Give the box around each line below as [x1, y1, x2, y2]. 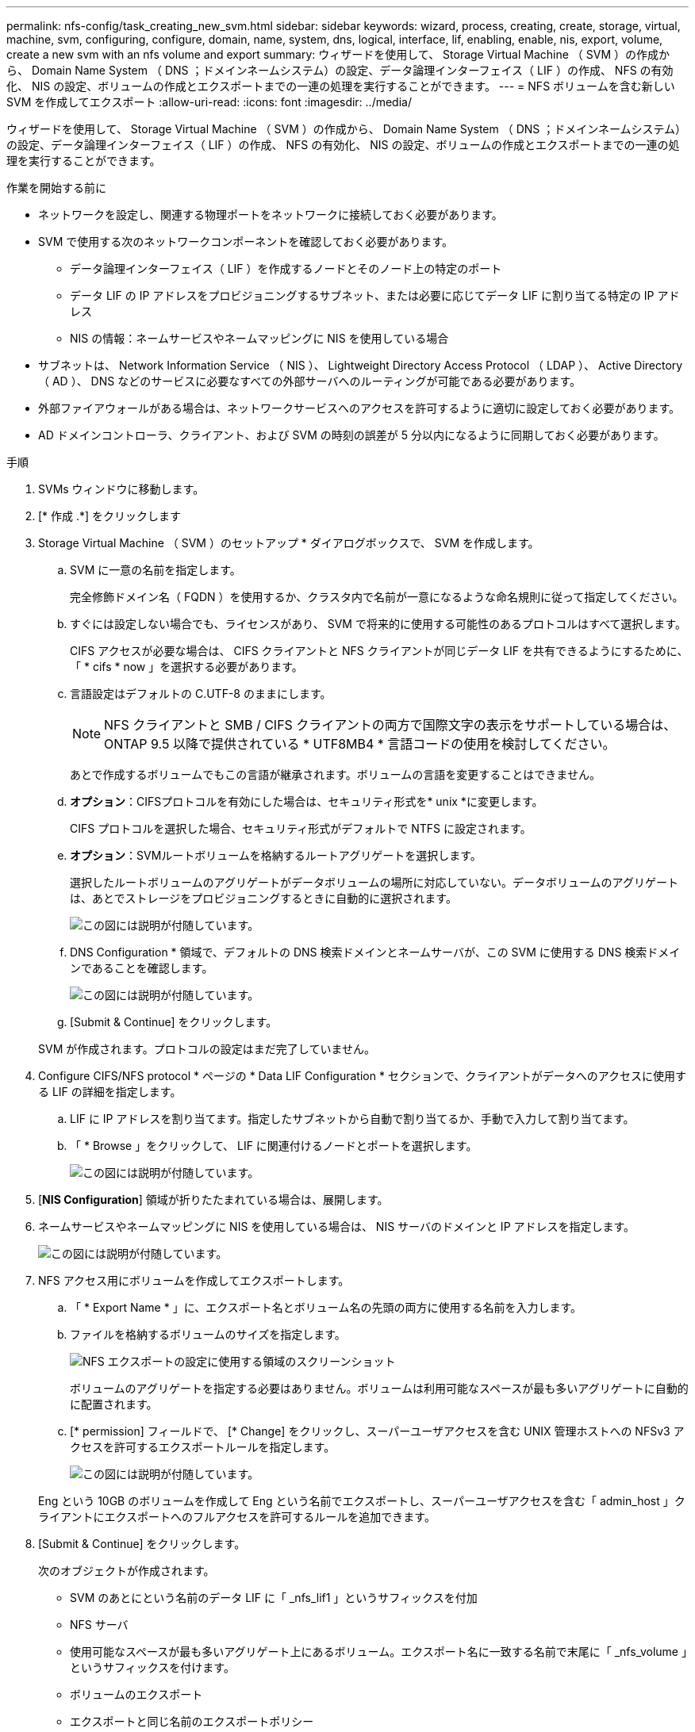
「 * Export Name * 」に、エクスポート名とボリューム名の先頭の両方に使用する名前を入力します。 [70, 1301, 582, 1314]
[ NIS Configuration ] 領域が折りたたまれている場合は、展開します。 [38, 1193, 389, 1206]
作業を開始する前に [6, 181, 106, 194]
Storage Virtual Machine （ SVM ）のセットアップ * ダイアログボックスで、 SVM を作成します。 [38, 536, 539, 550]
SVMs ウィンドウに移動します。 [38, 482, 205, 496]
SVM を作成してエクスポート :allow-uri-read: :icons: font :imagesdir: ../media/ [6, 95, 412, 109]
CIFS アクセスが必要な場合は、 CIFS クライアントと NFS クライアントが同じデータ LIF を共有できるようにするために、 [70, 644, 689, 657]
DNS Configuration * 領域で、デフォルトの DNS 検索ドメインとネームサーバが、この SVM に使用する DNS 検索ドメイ [70, 945, 681, 959]
